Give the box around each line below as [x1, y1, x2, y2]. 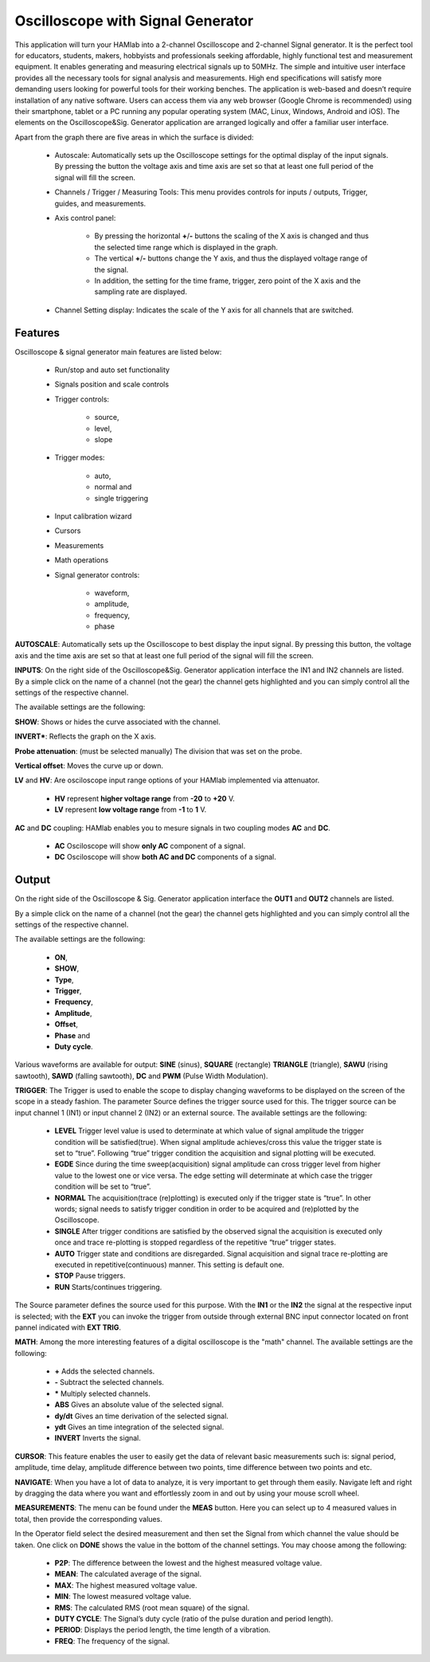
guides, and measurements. [54, 198, 147, 208]
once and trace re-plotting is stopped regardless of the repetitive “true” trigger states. [54, 1237, 336, 1247]
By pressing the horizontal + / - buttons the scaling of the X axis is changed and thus [94, 231, 369, 241]
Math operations [54, 555, 109, 565]
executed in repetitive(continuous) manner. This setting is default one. [54, 1260, 284, 1269]
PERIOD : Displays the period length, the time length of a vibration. [54, 1625, 271, 1635]
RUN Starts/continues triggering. [54, 1282, 162, 1292]
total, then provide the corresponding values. [14, 1514, 162, 1523]
